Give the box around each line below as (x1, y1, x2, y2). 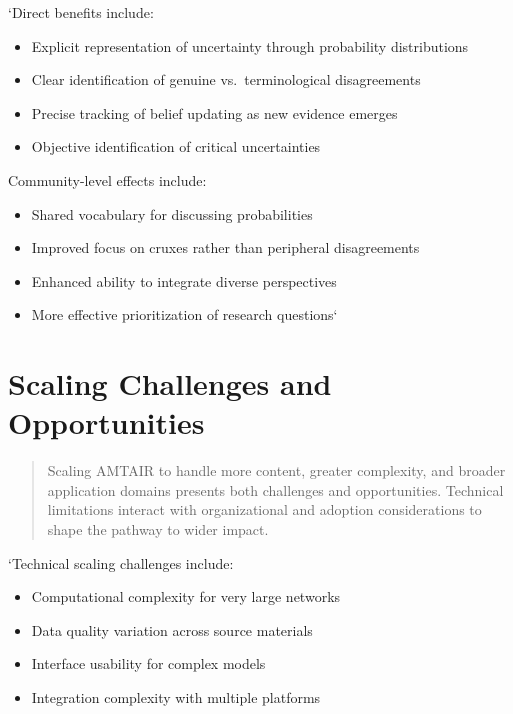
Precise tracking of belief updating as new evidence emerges (31, 102, 398, 123)
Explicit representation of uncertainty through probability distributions (31, 35, 469, 56)
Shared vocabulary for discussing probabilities (31, 203, 313, 224)
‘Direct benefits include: (8, 2, 154, 22)
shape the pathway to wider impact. (47, 519, 269, 540)
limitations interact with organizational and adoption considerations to (47, 499, 482, 520)
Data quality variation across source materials (31, 619, 313, 640)
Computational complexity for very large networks (31, 586, 341, 607)
